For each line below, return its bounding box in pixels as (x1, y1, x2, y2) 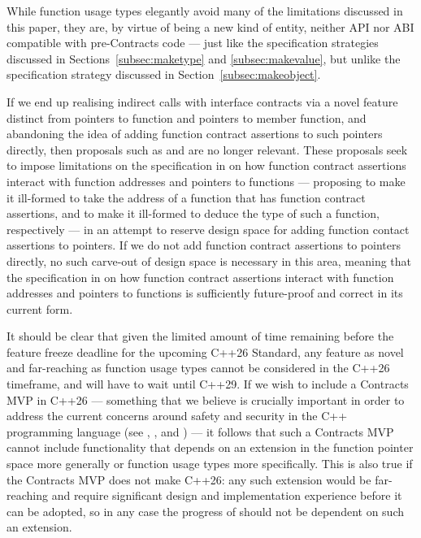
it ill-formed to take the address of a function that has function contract (7, 189, 366, 206)
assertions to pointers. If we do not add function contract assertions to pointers (7, 236, 401, 254)
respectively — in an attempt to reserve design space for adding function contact (7, 220, 410, 237)
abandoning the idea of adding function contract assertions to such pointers (7, 125, 383, 142)
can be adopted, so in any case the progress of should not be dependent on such (7, 502, 404, 519)
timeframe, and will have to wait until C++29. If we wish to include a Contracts (7, 375, 409, 393)
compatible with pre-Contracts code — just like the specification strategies (7, 34, 379, 51)
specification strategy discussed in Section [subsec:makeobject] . (7, 66, 321, 83)
